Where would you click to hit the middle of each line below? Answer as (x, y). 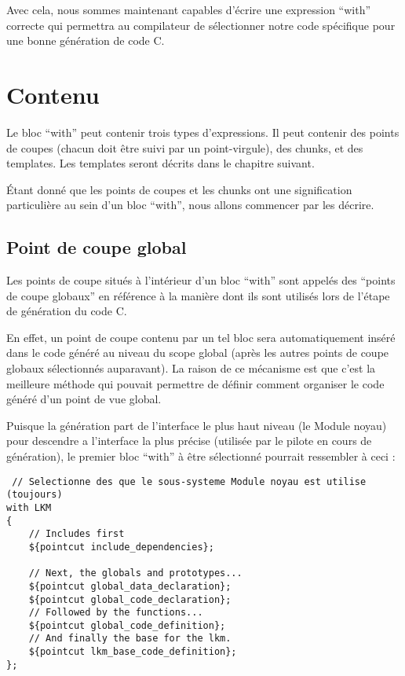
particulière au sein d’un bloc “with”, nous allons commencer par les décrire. (190, 205)
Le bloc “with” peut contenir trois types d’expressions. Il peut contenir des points (203, 132)
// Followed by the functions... (116, 613)
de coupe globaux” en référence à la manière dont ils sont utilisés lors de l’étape (198, 295)
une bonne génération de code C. (86, 40)
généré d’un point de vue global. (84, 399)
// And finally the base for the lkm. (130, 639)
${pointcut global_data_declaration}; (130, 586)
